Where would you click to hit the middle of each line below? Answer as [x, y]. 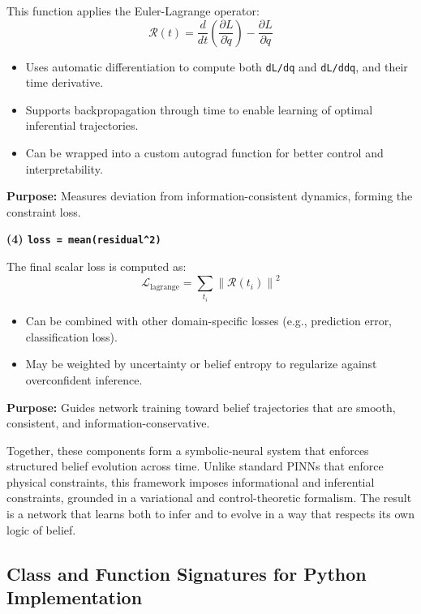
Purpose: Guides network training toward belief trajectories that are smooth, [201, 407]
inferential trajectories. [82, 125]
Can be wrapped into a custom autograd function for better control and [204, 153]
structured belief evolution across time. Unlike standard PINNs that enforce [195, 466]
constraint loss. [44, 211]
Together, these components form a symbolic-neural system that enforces [188, 450]
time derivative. [64, 82]
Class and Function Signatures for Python [187, 573]
